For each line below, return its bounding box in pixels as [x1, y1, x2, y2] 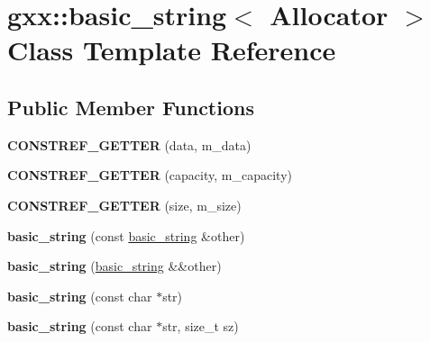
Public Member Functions [7, 93, 254, 121]
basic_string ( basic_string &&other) [7, 256, 222, 275]
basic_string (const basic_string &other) [7, 226, 245, 245]
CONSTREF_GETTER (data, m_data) [7, 135, 252, 154]
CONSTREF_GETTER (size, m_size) [7, 195, 242, 214]
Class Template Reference [7, 31, 336, 68]
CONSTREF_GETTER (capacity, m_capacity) [7, 166, 292, 184]
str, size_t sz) [162, 317, 239, 336]
